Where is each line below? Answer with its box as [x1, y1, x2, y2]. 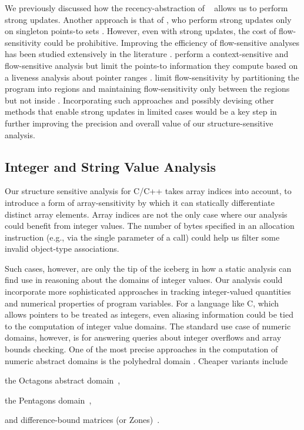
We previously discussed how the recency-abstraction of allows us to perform [5, 2, 288, 14]
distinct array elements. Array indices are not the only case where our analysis [5, 208, 288, 220]
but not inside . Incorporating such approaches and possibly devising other [5, 94, 274, 106]
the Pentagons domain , [5, 394, 92, 406]
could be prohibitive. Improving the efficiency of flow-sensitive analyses [44, 36, 300, 48]
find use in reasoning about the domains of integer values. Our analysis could [5, 274, 283, 286]
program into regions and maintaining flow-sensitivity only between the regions [5, 82, 290, 95]
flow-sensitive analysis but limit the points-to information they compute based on [5, 59, 298, 71]
